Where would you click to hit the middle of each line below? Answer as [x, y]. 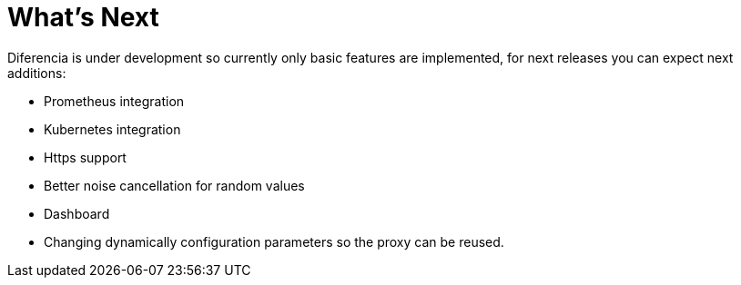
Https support [85, 157]
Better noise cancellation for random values [174, 185]
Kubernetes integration [112, 129]
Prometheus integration [114, 101]
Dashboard [77, 213]
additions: [37, 73]
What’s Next [83, 17]
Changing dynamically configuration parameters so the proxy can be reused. [274, 241]
